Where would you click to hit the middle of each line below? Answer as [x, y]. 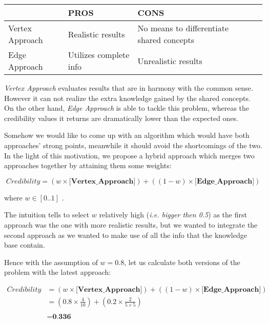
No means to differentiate [183, 28]
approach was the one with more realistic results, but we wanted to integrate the [131, 224]
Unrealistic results [170, 60]
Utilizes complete [99, 55]
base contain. [25, 245]
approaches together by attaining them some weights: [88, 165]
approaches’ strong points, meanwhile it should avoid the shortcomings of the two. [133, 145]
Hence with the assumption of [51, 262]
